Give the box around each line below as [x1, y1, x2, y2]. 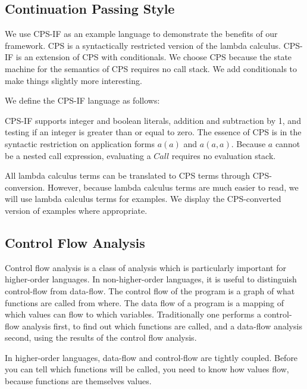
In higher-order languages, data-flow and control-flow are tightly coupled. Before [5, 351, 298, 363]
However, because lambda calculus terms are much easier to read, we [48, 181, 299, 193]
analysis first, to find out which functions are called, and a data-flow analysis [22, 319, 302, 332]
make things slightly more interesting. [5, 74, 142, 86]
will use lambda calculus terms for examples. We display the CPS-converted [5, 192, 281, 205]
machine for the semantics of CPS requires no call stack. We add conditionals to [5, 62, 297, 74]
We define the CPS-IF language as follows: [5, 94, 160, 107]
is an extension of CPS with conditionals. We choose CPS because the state [15, 51, 292, 63]
